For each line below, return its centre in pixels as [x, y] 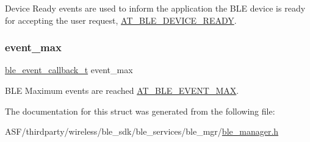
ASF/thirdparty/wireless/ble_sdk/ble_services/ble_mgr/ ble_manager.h [142, 131]
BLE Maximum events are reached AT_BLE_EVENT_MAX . [122, 90]
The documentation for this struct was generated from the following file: [140, 111]
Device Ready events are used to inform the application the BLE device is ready [155, 8]
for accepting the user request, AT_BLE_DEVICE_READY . [121, 20]
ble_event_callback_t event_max [69, 70]
